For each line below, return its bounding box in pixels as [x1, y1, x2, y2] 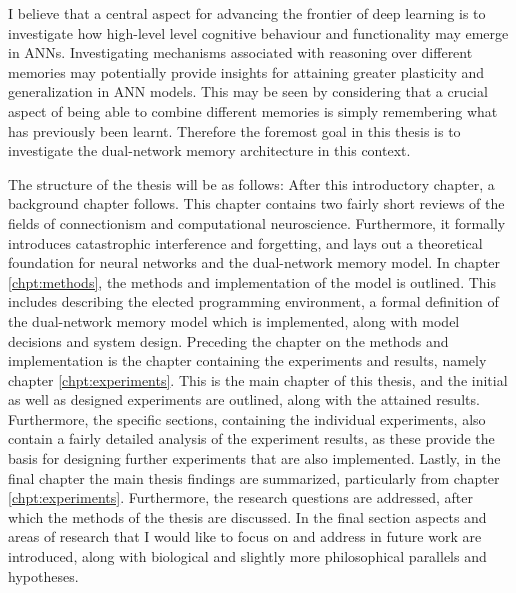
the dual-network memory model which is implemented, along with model [8, 310, 460, 331]
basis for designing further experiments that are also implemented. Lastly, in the [8, 448, 501, 469]
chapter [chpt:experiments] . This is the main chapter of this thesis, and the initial [8, 369, 508, 390]
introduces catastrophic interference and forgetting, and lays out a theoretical [8, 232, 483, 253]
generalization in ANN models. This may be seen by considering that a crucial [8, 81, 488, 102]
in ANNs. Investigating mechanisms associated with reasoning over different [8, 42, 473, 63]
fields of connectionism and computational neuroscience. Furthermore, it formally [8, 212, 506, 233]
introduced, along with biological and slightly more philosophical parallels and [8, 546, 487, 567]
